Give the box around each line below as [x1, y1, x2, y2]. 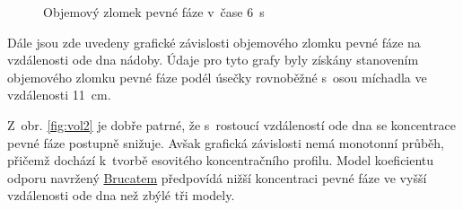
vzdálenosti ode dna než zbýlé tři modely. [7, 186, 235, 205]
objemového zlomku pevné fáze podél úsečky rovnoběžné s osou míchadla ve [7, 67, 427, 86]
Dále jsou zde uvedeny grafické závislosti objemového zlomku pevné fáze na [7, 32, 421, 51]
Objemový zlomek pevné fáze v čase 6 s [43, 3, 265, 21]
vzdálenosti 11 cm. [7, 85, 111, 104]
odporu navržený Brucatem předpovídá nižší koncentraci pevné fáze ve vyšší [7, 168, 427, 187]
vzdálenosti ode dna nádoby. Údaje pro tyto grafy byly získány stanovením [7, 50, 419, 69]
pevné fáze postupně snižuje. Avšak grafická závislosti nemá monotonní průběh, [7, 133, 444, 152]
